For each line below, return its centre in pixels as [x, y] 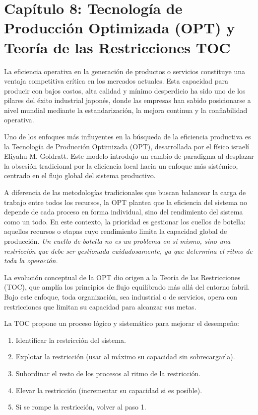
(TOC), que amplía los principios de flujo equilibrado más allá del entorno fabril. [127, 287]
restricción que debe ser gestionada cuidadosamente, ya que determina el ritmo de [128, 251]
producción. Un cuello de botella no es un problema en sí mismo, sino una [117, 241]
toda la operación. [31, 260]
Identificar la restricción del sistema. [71, 340]
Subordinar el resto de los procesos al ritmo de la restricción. [108, 373]
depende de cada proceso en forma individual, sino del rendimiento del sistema [124, 212]
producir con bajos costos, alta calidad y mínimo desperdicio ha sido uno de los [125, 90]
